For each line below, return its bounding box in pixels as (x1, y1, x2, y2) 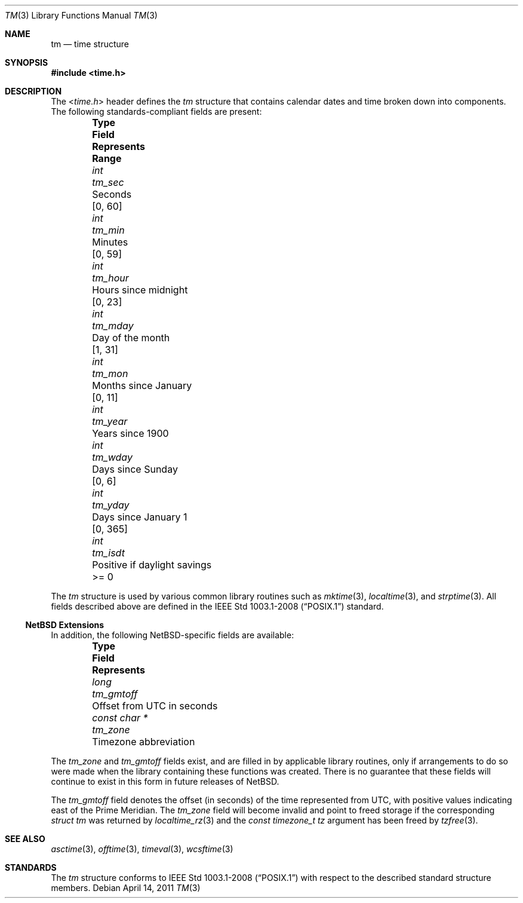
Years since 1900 (92, 427, 169, 439)
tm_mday (92, 320, 134, 332)
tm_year (92, 415, 128, 427)
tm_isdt (92, 547, 125, 559)
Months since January (92, 379, 192, 391)
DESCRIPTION (5, 86, 62, 96)
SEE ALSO (5, 834, 45, 844)
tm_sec (92, 176, 124, 188)
